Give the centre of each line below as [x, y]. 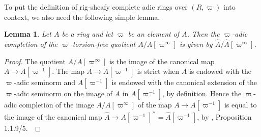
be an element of [154, 34]
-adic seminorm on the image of [63, 93]
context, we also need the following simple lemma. [82, 17]
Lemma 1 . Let [28, 34]
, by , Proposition [224, 116]
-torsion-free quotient [103, 44]
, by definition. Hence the [202, 93]
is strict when [158, 71]
